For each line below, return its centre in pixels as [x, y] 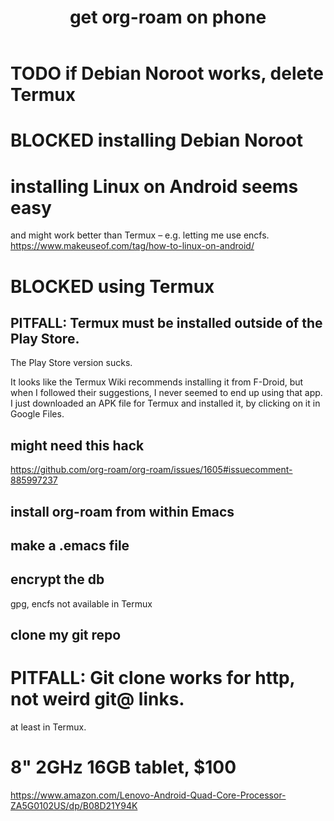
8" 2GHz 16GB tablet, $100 [123, 767]
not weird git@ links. [97, 699]
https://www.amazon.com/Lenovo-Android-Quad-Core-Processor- [148, 795]
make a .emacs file [70, 545]
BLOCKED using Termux [112, 286]
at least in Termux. [48, 727]
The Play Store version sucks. [71, 363]
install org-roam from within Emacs [122, 511]
